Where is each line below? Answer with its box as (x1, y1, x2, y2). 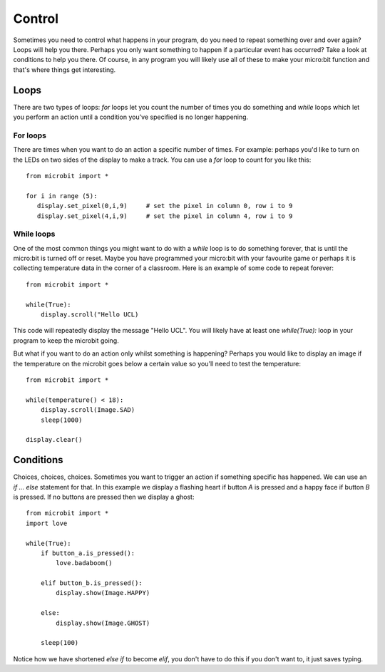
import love (26, 519, 68, 527)
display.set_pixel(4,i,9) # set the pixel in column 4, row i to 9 (36, 212, 293, 220)
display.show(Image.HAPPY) (56, 589, 150, 597)
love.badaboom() (56, 559, 113, 567)
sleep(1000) (40, 415, 83, 424)
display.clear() (26, 435, 83, 444)
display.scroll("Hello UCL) (40, 310, 139, 319)
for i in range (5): (26, 192, 98, 200)
